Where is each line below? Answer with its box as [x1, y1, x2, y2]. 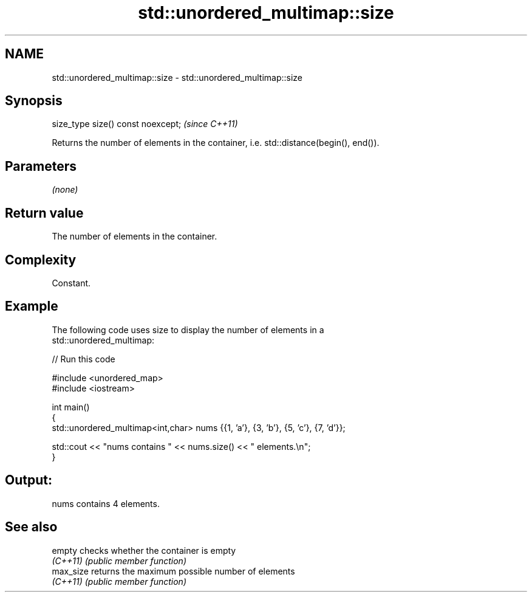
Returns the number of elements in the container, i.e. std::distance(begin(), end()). [52, 137, 380, 148]
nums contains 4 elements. [52, 498, 160, 509]
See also [5, 519, 58, 535]
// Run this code [52, 353, 115, 364]
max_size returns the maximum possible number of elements [52, 565, 295, 576]
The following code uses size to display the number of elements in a [52, 324, 324, 335]
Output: [5, 472, 52, 488]
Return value [5, 205, 84, 221]
